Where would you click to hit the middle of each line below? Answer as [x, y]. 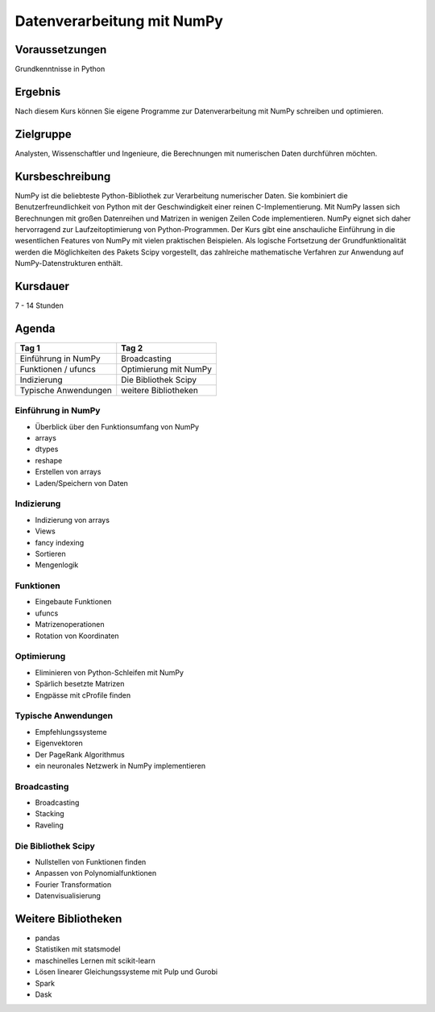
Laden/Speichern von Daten [82, 483]
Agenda [35, 328]
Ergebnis [38, 91]
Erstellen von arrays [68, 472]
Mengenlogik [57, 565]
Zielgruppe [43, 134]
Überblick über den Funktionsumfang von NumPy [117, 426]
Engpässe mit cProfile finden [83, 695]
